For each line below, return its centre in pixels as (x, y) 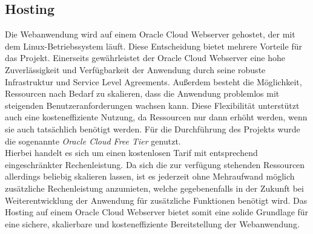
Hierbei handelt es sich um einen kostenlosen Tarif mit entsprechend (131, 153)
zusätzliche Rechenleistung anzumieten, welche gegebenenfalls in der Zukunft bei (154, 188)
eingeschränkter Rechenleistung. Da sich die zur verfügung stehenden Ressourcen (155, 164)
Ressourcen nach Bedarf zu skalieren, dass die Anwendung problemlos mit (142, 93)
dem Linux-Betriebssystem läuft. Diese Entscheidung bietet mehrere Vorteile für (153, 46)
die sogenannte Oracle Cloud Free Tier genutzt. (93, 141)
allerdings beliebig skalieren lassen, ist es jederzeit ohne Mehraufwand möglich (150, 176)
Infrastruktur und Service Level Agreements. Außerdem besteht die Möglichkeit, (153, 81)
